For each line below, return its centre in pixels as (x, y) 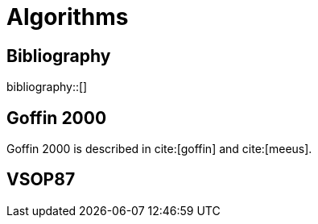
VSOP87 (41, 180)
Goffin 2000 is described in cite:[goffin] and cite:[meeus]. (159, 149)
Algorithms (68, 17)
